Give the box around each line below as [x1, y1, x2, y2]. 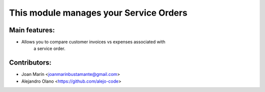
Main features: [9, 26, 55, 34]
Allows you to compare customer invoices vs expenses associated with [21, 39, 165, 45]
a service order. [33, 46, 66, 51]
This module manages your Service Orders [9, 7, 187, 18]
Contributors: [9, 59, 52, 67]
